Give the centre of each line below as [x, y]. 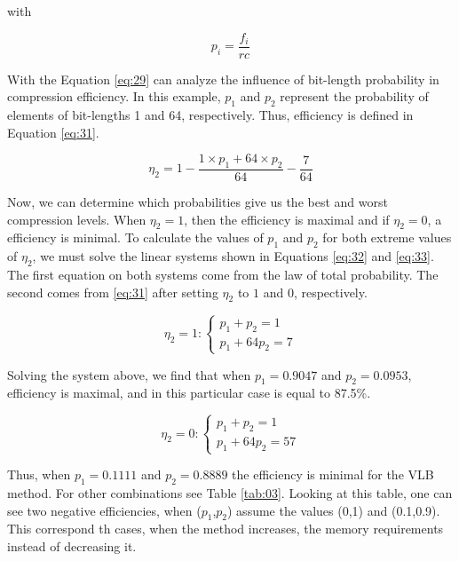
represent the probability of [354, 96]
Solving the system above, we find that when [129, 374]
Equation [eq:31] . [53, 132]
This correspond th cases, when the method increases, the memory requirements [226, 529]
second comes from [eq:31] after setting [113, 292]
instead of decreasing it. [72, 545]
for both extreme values [387, 237]
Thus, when [39, 474]
